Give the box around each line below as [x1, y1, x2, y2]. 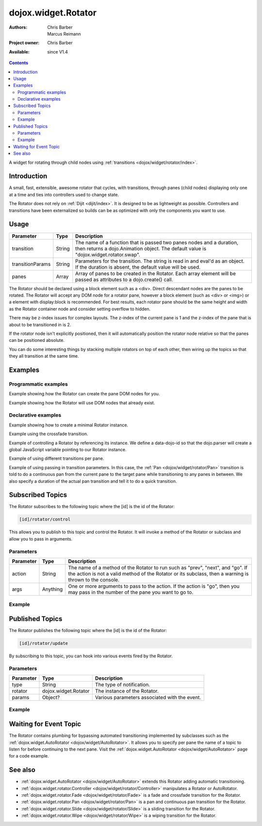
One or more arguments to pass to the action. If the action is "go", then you [68, 582, 240, 589]
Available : [9, 49, 30, 54]
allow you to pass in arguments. [9, 536, 73, 542]
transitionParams [12, 261, 51, 267]
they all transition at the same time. [9, 353, 79, 359]
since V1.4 [47, 49, 68, 54]
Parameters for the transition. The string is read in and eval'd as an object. [75, 258, 245, 264]
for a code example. [9, 753, 49, 759]
